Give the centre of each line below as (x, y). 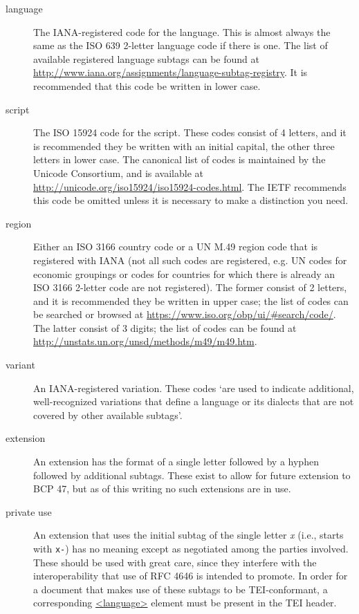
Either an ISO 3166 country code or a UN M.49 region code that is (176, 246)
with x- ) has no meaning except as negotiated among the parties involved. (191, 548)
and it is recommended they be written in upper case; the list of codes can (191, 300)
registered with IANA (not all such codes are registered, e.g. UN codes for (190, 260)
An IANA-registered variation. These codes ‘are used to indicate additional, (194, 388)
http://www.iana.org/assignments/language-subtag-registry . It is (171, 72)
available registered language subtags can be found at (146, 58)
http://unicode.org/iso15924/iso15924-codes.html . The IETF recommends (190, 186)
